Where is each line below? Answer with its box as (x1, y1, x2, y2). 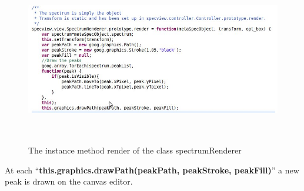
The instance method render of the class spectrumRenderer (28, 144, 242, 156)
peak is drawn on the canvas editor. (5, 175, 133, 187)
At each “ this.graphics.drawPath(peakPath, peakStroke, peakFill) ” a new (5, 163, 299, 176)
